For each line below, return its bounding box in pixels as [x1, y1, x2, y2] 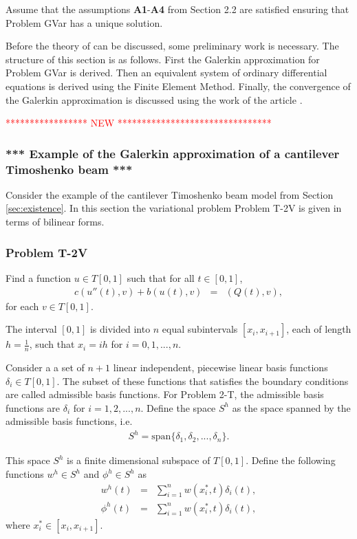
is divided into [89, 322, 151, 336]
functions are [6, 400, 61, 415]
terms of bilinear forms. [6, 214, 105, 229]
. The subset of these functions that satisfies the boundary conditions [56, 373, 349, 388]
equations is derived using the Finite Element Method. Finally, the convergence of [6, 78, 351, 93]
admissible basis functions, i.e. [6, 414, 133, 428]
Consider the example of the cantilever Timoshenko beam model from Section [6, 187, 334, 201]
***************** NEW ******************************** [6, 115, 272, 130]
